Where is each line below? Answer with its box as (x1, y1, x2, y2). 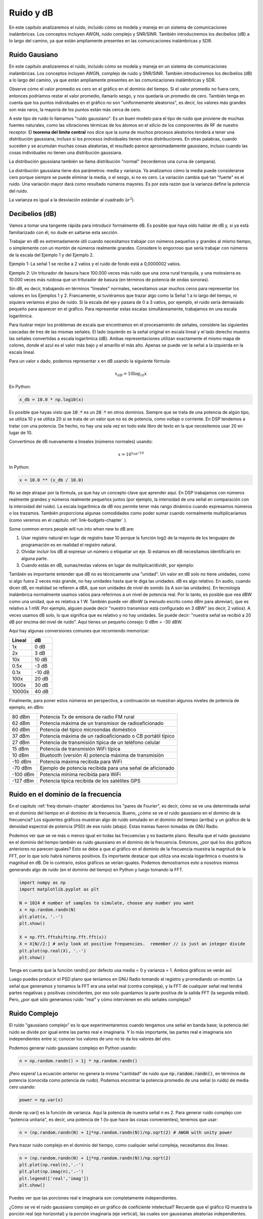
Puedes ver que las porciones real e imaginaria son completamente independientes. (9, 1195, 178, 1201)
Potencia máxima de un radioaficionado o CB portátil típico (39, 732, 175, 739)
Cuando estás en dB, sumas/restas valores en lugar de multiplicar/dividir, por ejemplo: (21, 562, 194, 568)
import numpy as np (19, 880, 66, 885)
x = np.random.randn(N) (19, 907, 76, 913)
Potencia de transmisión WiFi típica (39, 745, 121, 752)
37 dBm (12, 732, 30, 739)
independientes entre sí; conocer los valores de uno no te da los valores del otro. (9, 1036, 171, 1042)
